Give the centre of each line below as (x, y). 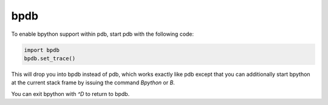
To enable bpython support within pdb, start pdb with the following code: (103, 34)
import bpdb (42, 50)
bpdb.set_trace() (50, 58)
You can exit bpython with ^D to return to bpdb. (70, 93)
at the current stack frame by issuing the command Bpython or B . (93, 83)
